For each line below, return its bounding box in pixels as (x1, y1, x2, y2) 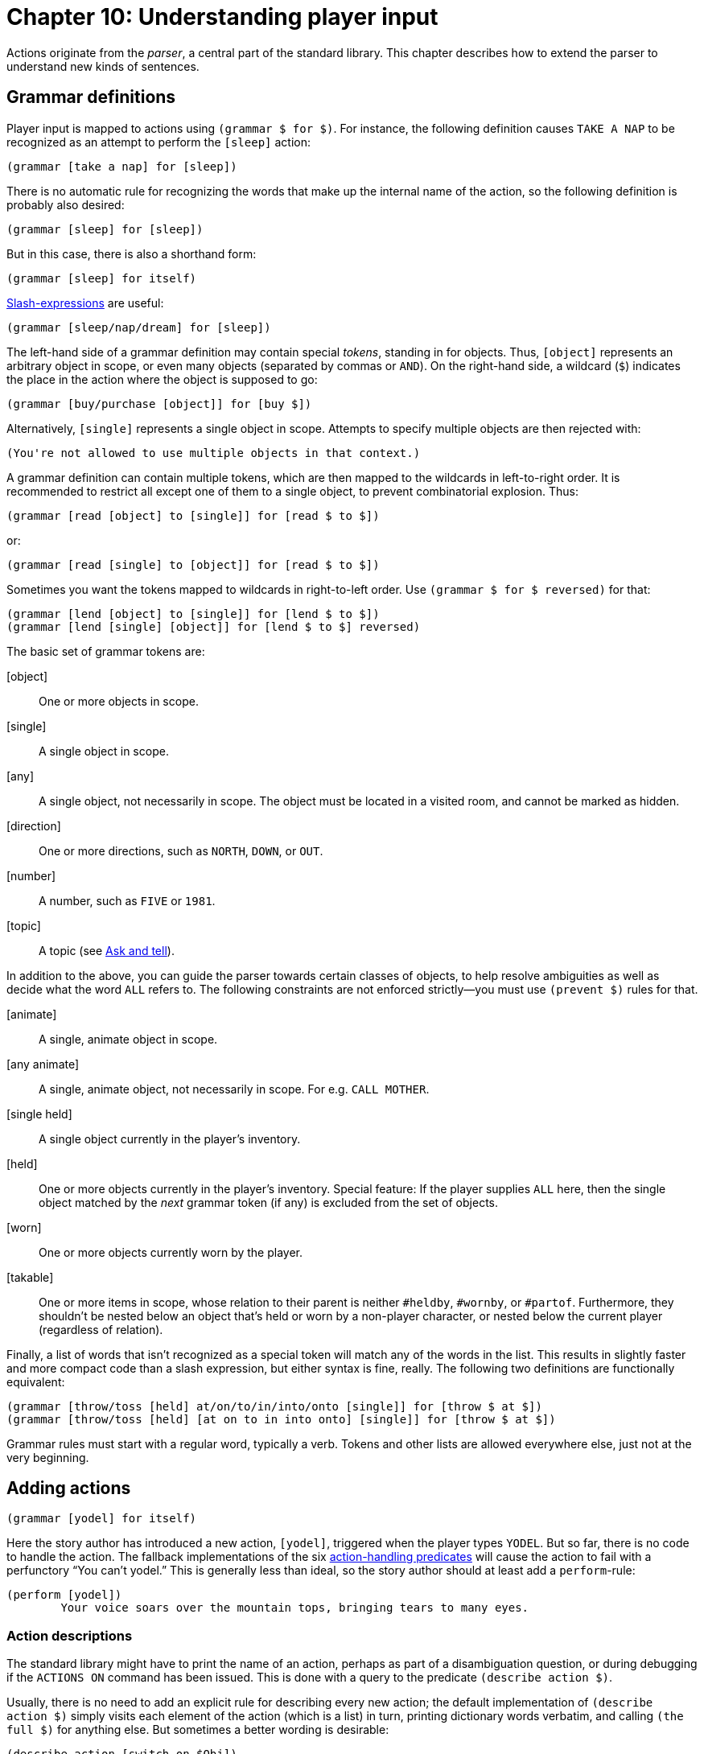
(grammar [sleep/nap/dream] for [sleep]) (6, 320, 271, 334)
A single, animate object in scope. (39, 1031, 218, 1046)
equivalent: (6, 1374, 65, 1389)
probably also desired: (6, 197, 125, 212)
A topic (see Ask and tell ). (39, 943, 175, 957)
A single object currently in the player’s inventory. (39, 1131, 301, 1146)
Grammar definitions (6, 87, 176, 108)
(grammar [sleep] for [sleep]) (6, 222, 204, 236)
